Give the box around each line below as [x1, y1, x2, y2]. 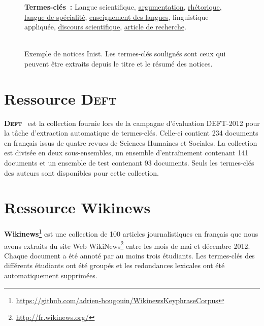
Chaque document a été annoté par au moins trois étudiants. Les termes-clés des [4, 250, 255, 260]
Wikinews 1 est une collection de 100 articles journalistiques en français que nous [4, 227, 258, 239]
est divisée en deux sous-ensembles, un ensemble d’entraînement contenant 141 [4, 147, 249, 158]
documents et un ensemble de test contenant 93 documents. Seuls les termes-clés [4, 157, 254, 168]
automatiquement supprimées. [4, 270, 97, 281]
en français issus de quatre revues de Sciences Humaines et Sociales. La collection [4, 137, 257, 148]
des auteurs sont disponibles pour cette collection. [4, 167, 159, 178]
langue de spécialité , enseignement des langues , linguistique [24, 11, 209, 22]
